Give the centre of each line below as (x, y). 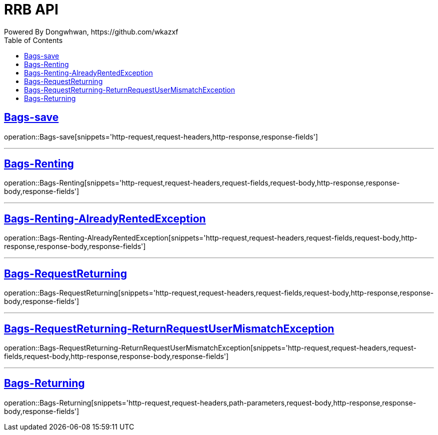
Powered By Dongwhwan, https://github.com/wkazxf (91, 31)
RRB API (31, 9)
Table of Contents (33, 40)
